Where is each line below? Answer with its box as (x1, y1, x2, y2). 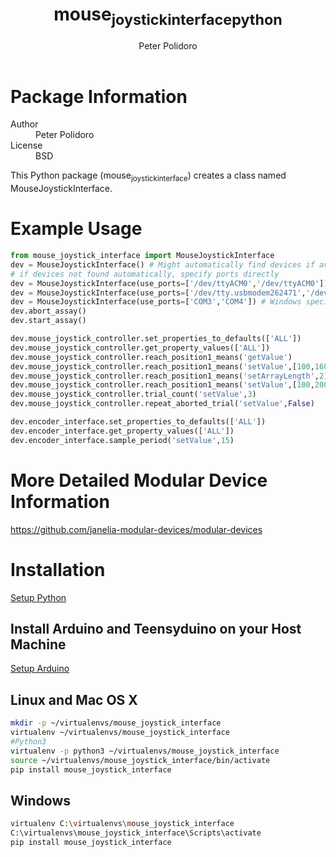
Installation (10, 558, 106, 581)
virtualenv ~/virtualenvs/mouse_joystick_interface (10, 728, 230, 738)
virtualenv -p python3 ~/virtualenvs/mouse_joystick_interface (10, 746, 280, 756)
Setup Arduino (10, 663, 70, 675)
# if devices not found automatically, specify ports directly (10, 269, 280, 279)
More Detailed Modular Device (10, 469, 268, 492)
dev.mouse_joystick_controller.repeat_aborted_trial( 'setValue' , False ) (10, 399, 315, 409)
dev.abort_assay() (10, 306, 87, 317)
